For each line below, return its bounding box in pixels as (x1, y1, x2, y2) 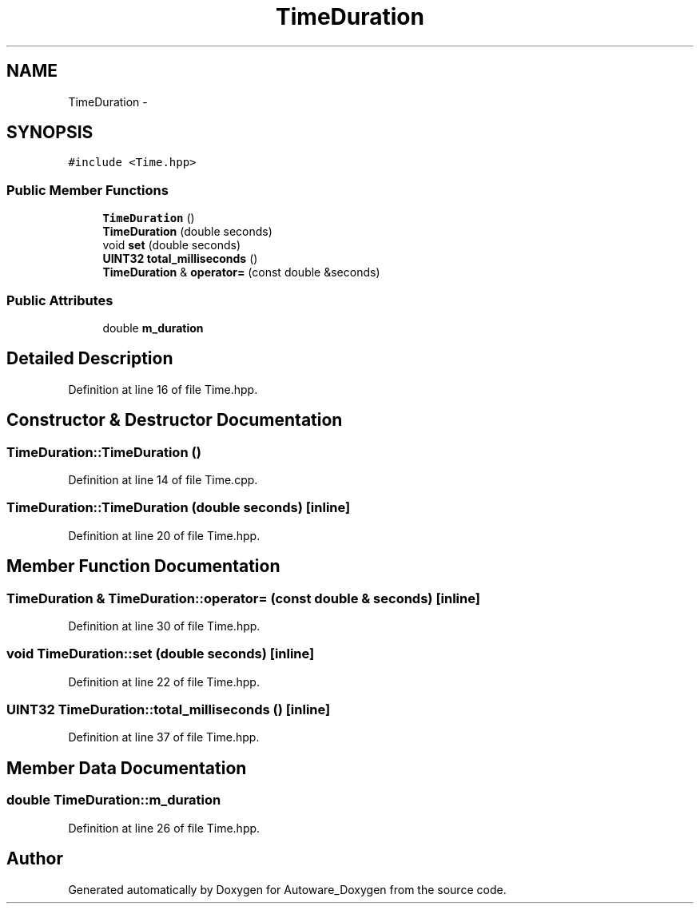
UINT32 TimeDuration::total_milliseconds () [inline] (6, 701, 331, 718)
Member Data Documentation (6, 757, 247, 778)
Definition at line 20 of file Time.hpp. (68, 528, 261, 542)
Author (6, 848, 63, 869)
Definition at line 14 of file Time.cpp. (68, 473, 258, 487)
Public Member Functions (6, 181, 169, 198)
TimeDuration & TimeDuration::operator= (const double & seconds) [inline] (6, 590, 480, 606)
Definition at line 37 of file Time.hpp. (68, 730, 260, 745)
